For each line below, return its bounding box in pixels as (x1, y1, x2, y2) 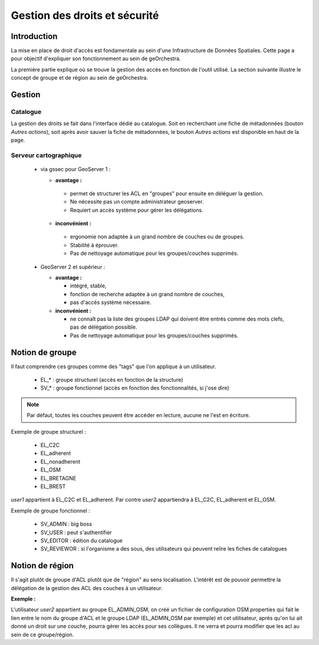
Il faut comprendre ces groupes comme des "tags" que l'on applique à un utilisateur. (11, 363, 217, 370)
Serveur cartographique (11, 151, 82, 159)
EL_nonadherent (40, 458, 81, 465)
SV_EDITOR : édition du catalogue (40, 537, 123, 544)
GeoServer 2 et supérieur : (40, 263, 106, 270)
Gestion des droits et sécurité (11, 9, 159, 22)
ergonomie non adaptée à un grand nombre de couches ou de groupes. (70, 233, 245, 240)
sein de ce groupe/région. (11, 631, 74, 638)
